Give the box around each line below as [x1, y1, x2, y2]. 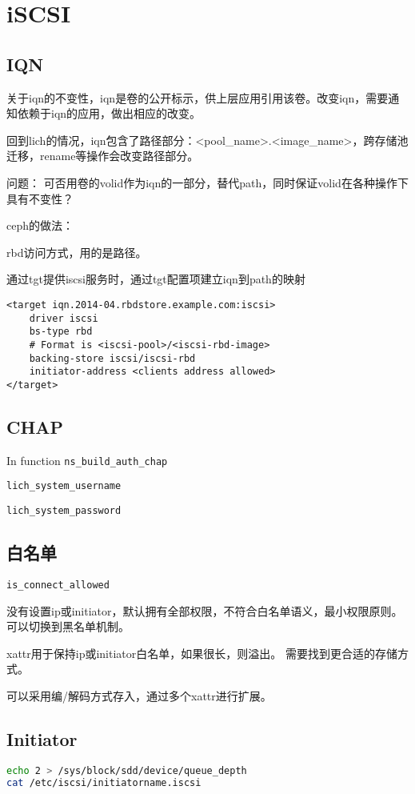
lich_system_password [6, 505, 122, 517]
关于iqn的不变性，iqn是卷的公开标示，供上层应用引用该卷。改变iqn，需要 [6, 89, 389, 106]
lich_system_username [6, 480, 122, 492]
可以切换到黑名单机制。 [6, 618, 130, 635]
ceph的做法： [6, 217, 74, 234]
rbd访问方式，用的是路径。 [6, 243, 147, 260]
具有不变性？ [6, 190, 74, 207]
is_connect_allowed [6, 579, 110, 591]
